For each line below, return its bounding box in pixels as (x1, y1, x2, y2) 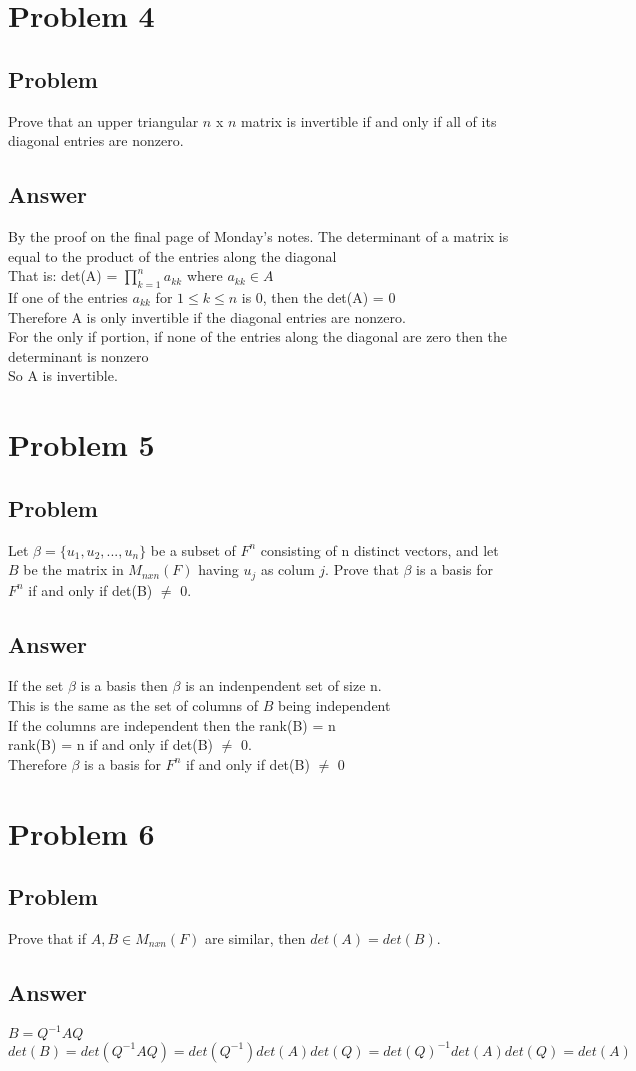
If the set (8, 675, 64, 696)
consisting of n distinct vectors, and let (260, 539, 499, 560)
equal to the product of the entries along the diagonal (8, 245, 337, 266)
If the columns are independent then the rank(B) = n (8, 714, 336, 735)
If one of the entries (8, 286, 128, 307)
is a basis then (80, 675, 168, 696)
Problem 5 (8, 424, 155, 465)
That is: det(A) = (8, 265, 118, 286)
